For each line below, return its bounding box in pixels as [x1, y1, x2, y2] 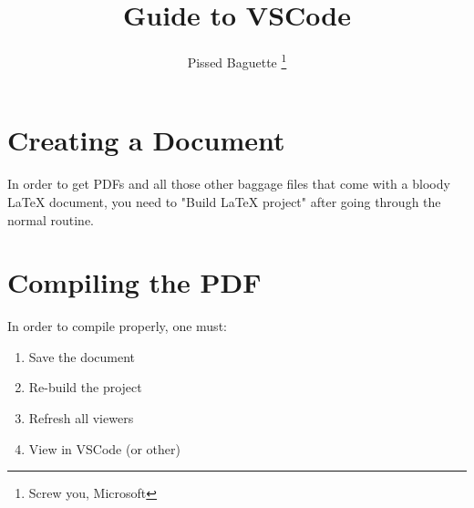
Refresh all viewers [28, 409, 134, 427]
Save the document [28, 347, 136, 366]
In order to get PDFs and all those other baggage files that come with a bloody [7, 174, 450, 193]
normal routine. [7, 210, 94, 229]
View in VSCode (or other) [28, 439, 180, 458]
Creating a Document [7, 121, 285, 159]
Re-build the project [28, 378, 142, 397]
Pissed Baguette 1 [187, 50, 287, 71]
